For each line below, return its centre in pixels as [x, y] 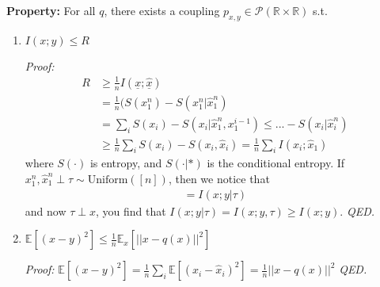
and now [46, 210]
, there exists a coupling [162, 10]
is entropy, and [126, 163]
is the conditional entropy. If [276, 163]
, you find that [131, 210]
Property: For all [51, 10]
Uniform [108, 180]
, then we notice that [219, 178]
